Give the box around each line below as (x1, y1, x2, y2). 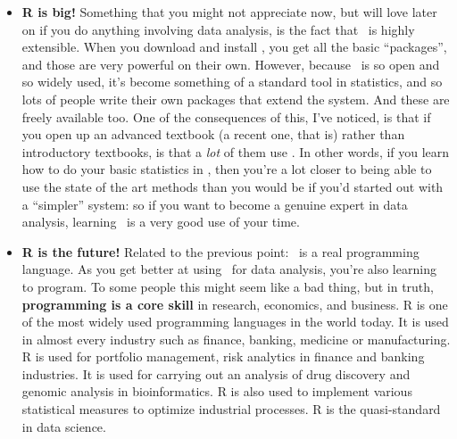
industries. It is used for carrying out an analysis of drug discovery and (21, 364, 411, 383)
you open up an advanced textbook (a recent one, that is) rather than (21, 125, 405, 144)
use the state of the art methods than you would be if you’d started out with (21, 177, 444, 195)
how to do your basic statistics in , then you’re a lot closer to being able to (21, 160, 432, 178)
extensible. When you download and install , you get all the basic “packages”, (21, 37, 447, 56)
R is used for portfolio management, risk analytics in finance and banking (21, 347, 425, 366)
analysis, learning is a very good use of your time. (21, 212, 300, 231)
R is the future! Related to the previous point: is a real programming (21, 242, 420, 261)
